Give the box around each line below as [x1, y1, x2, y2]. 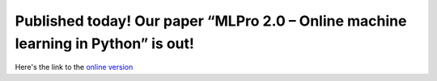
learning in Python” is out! [15, 34, 194, 52]
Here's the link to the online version [15, 63, 134, 72]
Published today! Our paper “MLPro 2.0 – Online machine [15, 12, 407, 30]
